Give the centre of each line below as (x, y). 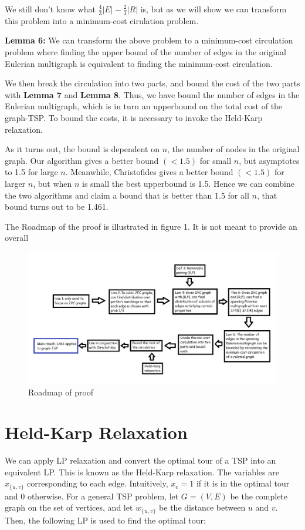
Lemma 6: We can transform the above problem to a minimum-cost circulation (149, 40)
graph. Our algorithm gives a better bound (82, 160)
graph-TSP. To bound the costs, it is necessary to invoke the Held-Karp (134, 117)
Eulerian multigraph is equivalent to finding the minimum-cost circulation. (139, 63)
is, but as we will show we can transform (213, 9)
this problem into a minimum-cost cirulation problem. (102, 20)
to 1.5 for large (31, 172)
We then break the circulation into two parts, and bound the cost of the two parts (152, 83)
